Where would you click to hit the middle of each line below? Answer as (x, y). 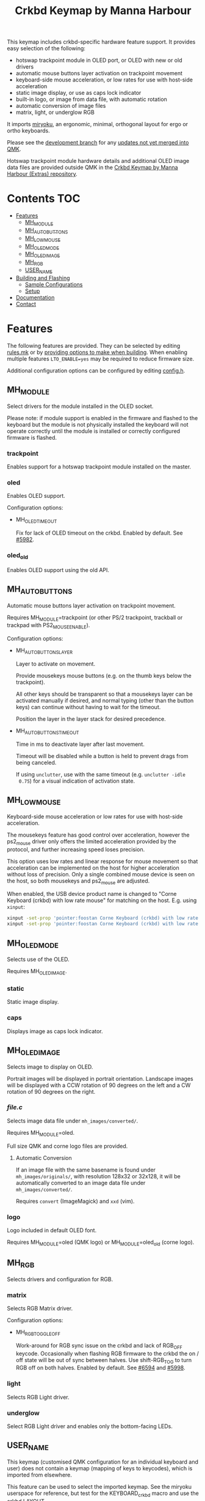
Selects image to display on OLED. (50, 1067)
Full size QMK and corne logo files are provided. (67, 1146)
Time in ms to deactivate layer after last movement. (80, 744)
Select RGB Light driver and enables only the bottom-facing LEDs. (90, 1426)
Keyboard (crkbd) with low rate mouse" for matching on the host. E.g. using (102, 900)
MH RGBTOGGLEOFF (38, 1333)
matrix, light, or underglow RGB (55, 112)
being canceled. (36, 762)
